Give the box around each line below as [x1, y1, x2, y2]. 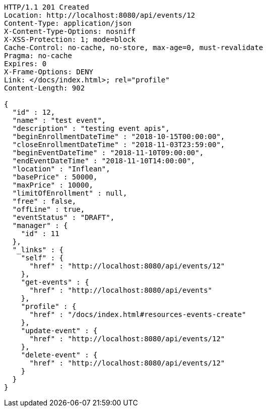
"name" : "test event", [12, 116, 106, 124]
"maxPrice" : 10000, [12, 181, 94, 189]
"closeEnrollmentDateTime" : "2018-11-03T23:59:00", [12, 141, 225, 149]
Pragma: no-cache [4, 52, 72, 60]
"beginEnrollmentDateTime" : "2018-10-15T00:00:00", [12, 132, 225, 141]
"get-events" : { [21, 278, 89, 286]
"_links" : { [12, 246, 64, 254]
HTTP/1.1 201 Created [4, 3, 89, 11]
